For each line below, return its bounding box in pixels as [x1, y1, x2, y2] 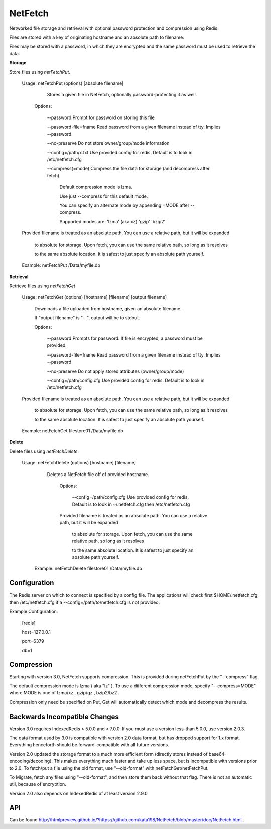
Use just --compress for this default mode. [59, 193, 148, 199]
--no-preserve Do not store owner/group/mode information [47, 140, 170, 146]
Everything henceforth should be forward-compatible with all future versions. [9, 742, 169, 748]
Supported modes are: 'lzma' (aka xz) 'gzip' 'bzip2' [59, 218, 166, 224]
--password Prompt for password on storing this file [47, 114, 155, 121]
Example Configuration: [9, 608, 58, 615]
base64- [208, 751, 227, 757]
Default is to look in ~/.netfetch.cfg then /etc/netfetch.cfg [72, 501, 190, 507]
